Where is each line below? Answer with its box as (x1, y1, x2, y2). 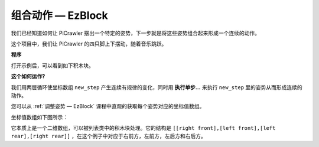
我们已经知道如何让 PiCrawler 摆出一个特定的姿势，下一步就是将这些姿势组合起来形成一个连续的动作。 (11, 30, 260, 37)
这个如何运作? (11, 73, 45, 80)
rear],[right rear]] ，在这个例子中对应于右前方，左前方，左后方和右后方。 (11, 133, 207, 140)
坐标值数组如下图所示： (11, 113, 68, 120)
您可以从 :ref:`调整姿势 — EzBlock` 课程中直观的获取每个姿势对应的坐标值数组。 (11, 103, 205, 110)
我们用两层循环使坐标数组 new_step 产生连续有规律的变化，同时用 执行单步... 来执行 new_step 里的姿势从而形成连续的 (11, 83, 302, 91)
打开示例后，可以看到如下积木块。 (11, 62, 94, 69)
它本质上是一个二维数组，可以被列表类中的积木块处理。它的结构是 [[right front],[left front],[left (11, 125, 276, 132)
